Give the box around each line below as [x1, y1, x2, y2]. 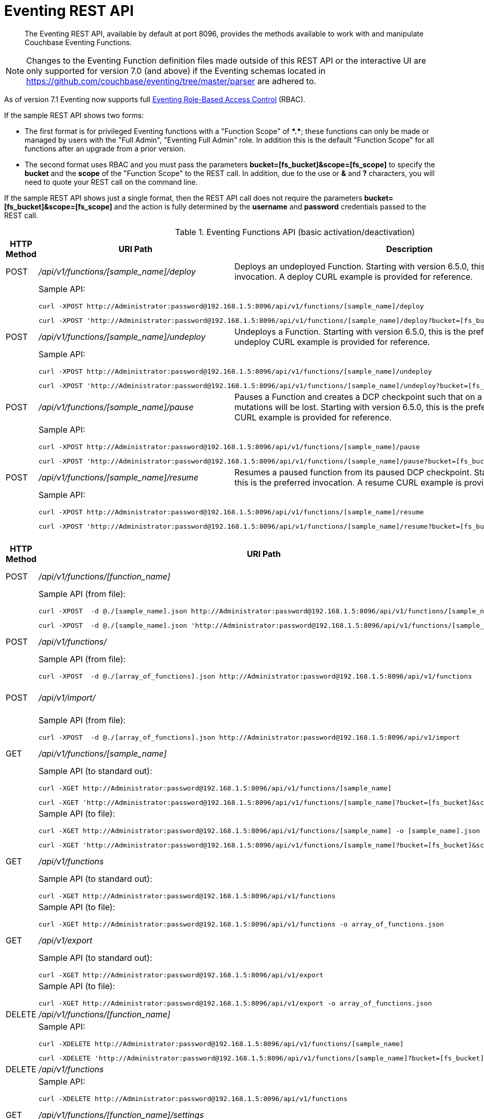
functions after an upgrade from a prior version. [25, 144, 186, 153]
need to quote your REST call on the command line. [25, 177, 198, 186]
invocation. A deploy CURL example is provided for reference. [234, 271, 473, 282]
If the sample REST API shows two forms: [4, 110, 144, 120]
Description [386, 243, 433, 254]
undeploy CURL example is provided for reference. [234, 336, 430, 347]
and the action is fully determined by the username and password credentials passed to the [114, 202, 427, 211]
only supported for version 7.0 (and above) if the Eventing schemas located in [26, 65, 326, 76]
